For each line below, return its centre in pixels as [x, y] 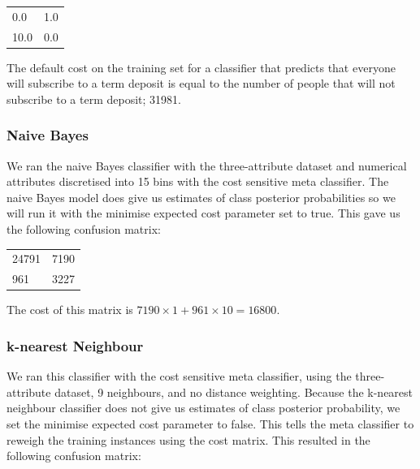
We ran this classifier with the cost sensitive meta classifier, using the [179, 376]
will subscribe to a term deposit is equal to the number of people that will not [201, 83]
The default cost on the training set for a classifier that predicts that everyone [201, 67]
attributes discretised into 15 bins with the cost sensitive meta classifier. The [198, 181]
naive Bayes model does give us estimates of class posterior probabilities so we [201, 197]
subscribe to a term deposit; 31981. [94, 99]
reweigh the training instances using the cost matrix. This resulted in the [188, 439]
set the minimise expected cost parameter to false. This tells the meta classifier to [210, 423]
